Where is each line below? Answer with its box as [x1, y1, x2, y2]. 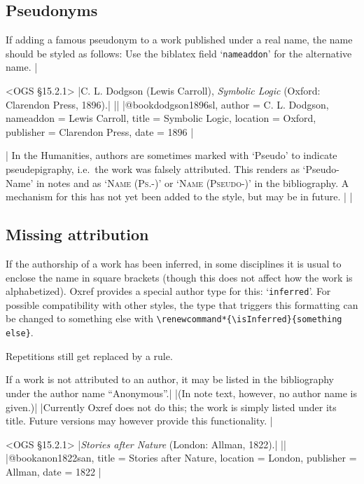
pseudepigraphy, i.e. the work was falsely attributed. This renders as [6, 162, 300, 177]
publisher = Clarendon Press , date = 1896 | [6, 124, 194, 139]
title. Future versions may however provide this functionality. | [6, 413, 273, 428]
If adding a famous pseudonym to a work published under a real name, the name [6, 32, 353, 47]
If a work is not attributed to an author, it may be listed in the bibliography [6, 372, 334, 387]
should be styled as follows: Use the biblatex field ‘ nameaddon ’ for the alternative [6, 46, 352, 60]
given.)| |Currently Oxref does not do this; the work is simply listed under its [6, 399, 337, 414]
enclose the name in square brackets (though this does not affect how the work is [6, 270, 353, 284]
